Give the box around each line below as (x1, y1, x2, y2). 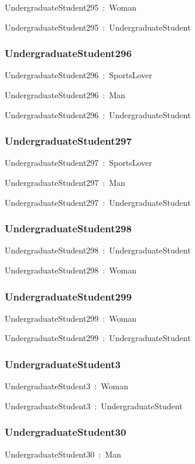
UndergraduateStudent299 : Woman (5, 312, 136, 324)
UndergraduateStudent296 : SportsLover (5, 69, 152, 81)
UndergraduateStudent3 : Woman (5, 380, 128, 392)
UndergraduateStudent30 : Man (5, 448, 121, 460)
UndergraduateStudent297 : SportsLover (5, 156, 152, 169)
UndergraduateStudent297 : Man (5, 176, 125, 188)
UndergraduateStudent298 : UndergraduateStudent (5, 244, 191, 256)
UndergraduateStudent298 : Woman (5, 264, 136, 276)
